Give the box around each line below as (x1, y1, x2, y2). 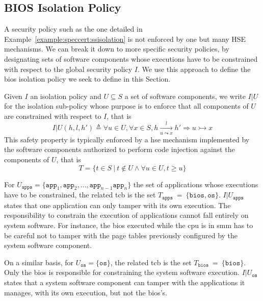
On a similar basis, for (4, 257, 74, 267)
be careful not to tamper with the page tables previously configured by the (4, 230, 238, 240)
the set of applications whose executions (133, 179, 258, 189)
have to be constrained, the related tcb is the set (4, 189, 156, 200)
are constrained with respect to (4, 110, 101, 121)
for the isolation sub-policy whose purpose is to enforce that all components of (4, 101, 249, 111)
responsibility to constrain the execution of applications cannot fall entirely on (4, 210, 249, 220)
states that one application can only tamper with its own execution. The (4, 199, 231, 210)
